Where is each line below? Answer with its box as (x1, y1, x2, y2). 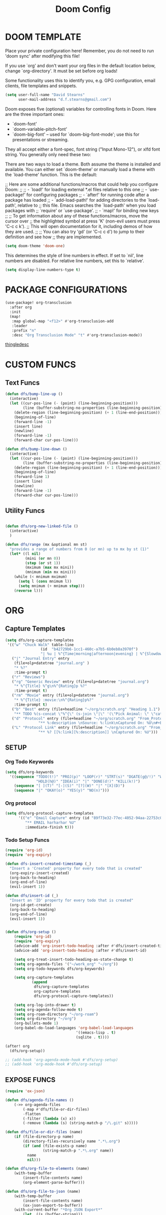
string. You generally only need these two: (5, 151, 91, 157)
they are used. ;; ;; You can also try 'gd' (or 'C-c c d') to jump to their (5, 228, 145, 234)
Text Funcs (5, 378, 40, 387)
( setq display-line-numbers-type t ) (5, 267, 81, 272)
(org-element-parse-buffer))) (23, 1180, 85, 1185)
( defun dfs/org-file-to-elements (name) (5, 1166, 90, 1171)
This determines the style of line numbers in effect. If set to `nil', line (5, 252, 144, 258)
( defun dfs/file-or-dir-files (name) (5, 1130, 83, 1135)
